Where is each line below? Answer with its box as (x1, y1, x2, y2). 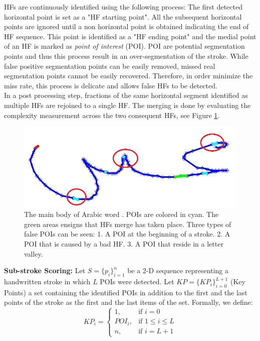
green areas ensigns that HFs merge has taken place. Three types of (24, 218, 231, 229)
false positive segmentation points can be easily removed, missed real (4, 60, 215, 71)
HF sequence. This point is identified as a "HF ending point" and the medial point (4, 31, 256, 41)
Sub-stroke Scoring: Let (4, 265, 86, 276)
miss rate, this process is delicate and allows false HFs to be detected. (4, 80, 217, 90)
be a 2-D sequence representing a (127, 265, 228, 276)
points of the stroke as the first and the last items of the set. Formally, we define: (4, 297, 253, 307)
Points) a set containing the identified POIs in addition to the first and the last (4, 287, 247, 297)
